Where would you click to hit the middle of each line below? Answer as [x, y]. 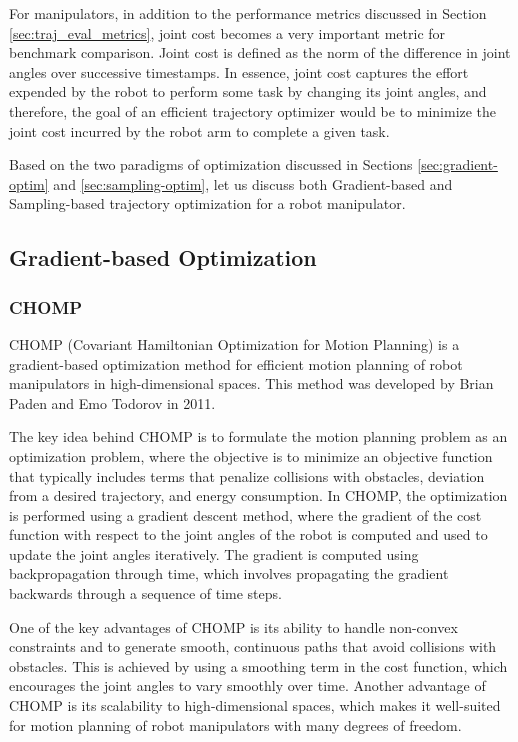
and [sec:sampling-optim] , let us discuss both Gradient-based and [253, 183]
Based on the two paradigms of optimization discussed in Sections [211, 164]
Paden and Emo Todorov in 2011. [112, 402]
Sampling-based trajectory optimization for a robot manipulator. [207, 203]
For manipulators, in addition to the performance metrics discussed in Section [248, 13]
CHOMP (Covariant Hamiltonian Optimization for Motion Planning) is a [234, 343]
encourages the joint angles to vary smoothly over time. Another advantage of [247, 685]
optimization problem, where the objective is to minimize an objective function [251, 455]
